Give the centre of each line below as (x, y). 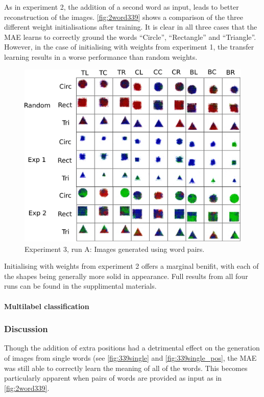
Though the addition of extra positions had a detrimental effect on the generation (132, 348)
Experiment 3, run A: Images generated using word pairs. (115, 249)
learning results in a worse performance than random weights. (101, 56)
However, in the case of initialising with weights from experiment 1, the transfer (129, 47)
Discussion (26, 329)
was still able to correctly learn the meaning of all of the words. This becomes (126, 368)
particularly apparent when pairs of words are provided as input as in (113, 378)
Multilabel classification (47, 306)
